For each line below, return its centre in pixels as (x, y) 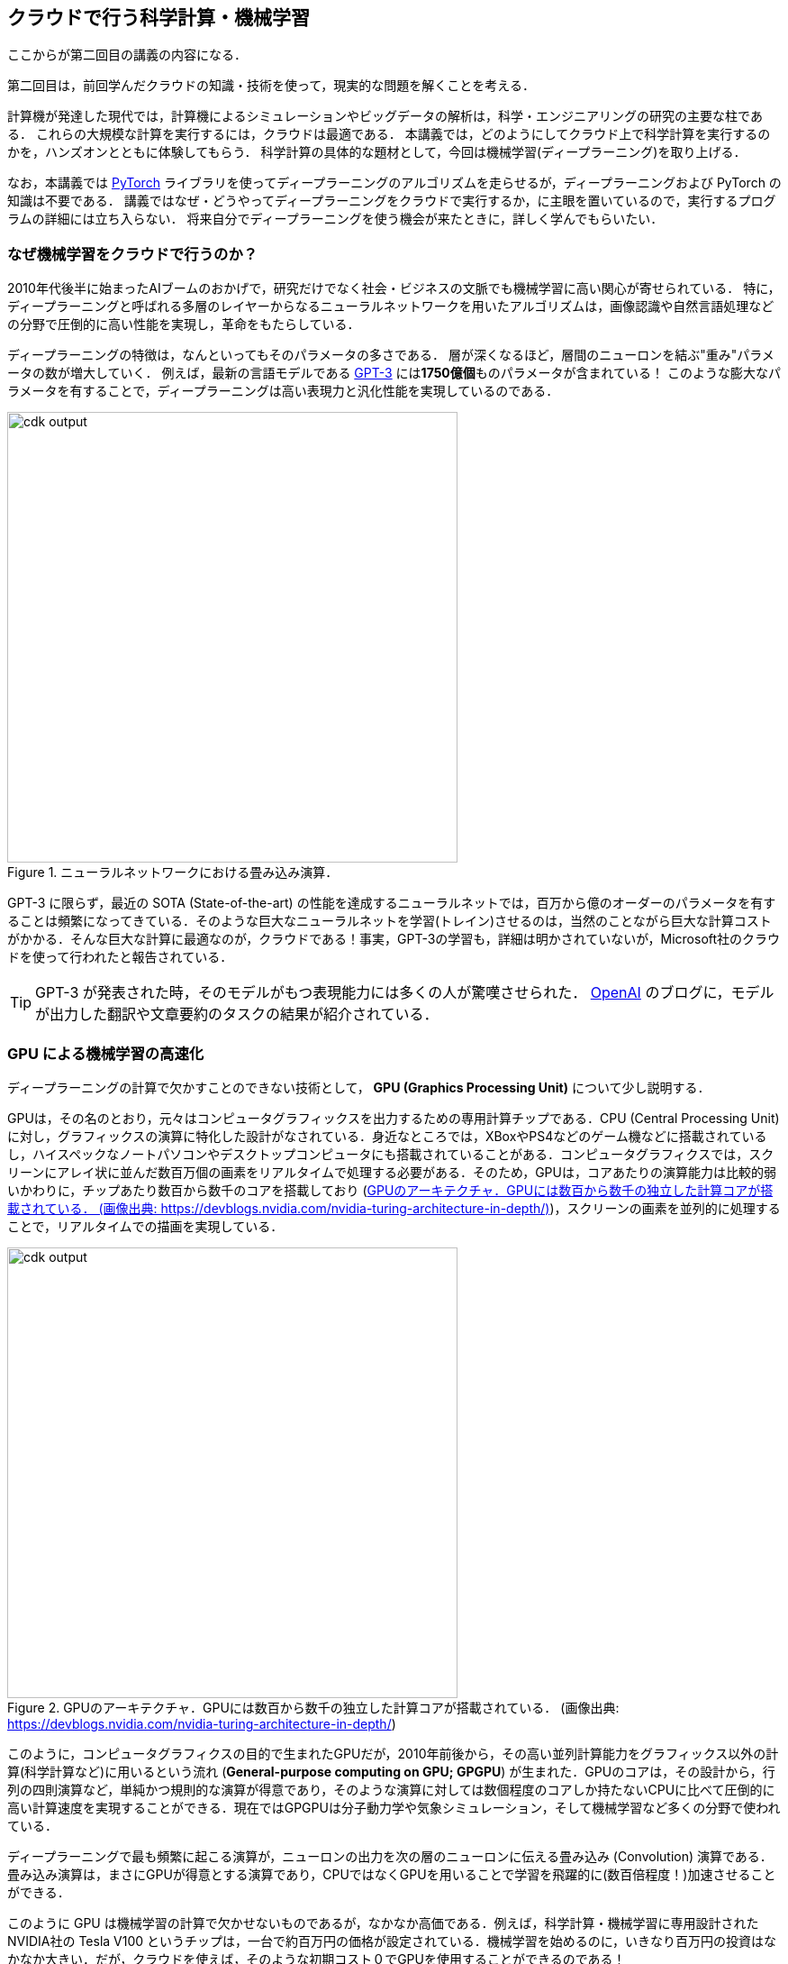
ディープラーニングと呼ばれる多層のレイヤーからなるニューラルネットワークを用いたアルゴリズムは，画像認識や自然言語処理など (391, 306)
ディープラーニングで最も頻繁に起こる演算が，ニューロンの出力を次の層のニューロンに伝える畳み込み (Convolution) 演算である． (390, 1856)
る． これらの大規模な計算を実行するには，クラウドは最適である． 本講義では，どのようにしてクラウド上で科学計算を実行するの (389, 134)
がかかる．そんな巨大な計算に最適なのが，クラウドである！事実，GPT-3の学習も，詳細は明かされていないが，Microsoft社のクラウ (394, 939)
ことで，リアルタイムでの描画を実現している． (145, 1226)
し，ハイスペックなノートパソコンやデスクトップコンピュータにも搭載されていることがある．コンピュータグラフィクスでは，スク (391, 1154)
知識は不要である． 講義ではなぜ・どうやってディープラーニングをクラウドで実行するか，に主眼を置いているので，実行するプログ (392, 201)
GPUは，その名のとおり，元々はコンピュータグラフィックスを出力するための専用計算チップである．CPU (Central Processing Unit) (394, 1118)
